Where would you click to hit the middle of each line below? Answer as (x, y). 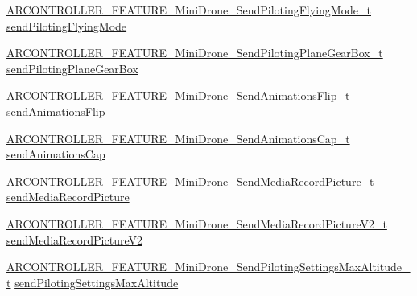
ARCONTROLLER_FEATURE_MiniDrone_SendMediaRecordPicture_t (190, 181)
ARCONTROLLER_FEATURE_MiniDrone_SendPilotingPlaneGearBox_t (195, 53)
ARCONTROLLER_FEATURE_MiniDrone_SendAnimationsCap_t (178, 138)
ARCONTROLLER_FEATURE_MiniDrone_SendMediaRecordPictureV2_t (197, 223)
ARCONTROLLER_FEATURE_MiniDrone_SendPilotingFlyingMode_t (189, 10)
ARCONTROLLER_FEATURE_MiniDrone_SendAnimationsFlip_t (178, 95)
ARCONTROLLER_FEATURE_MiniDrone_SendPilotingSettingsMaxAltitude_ (208, 267)
